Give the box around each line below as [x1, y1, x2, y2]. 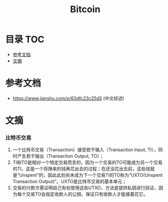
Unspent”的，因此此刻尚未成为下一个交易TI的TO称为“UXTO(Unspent [19, 172, 163, 178]
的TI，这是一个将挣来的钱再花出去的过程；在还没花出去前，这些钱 [12, 166, 151, 172]
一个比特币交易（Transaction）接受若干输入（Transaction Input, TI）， [12, 147, 159, 153]
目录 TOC [5, 34, 45, 45]
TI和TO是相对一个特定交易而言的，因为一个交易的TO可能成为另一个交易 [12, 159, 163, 165]
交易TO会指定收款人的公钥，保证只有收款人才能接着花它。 [26, 191, 148, 197]
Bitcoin [70, 4, 100, 15]
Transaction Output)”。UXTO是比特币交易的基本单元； [12, 179, 127, 185]
